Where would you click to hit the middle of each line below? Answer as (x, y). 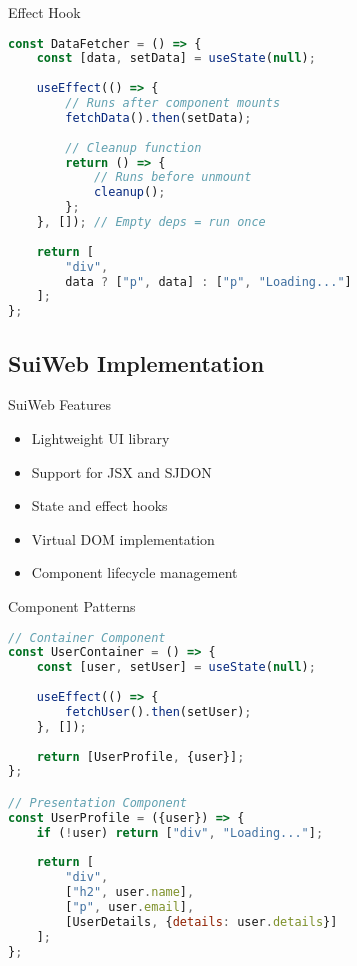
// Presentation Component (97, 802)
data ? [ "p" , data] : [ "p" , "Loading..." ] (208, 281)
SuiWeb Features (59, 404)
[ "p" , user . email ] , (130, 907)
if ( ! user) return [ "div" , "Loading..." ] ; (180, 832)
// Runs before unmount (172, 177)
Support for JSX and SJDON (121, 471)
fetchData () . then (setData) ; (158, 117)
